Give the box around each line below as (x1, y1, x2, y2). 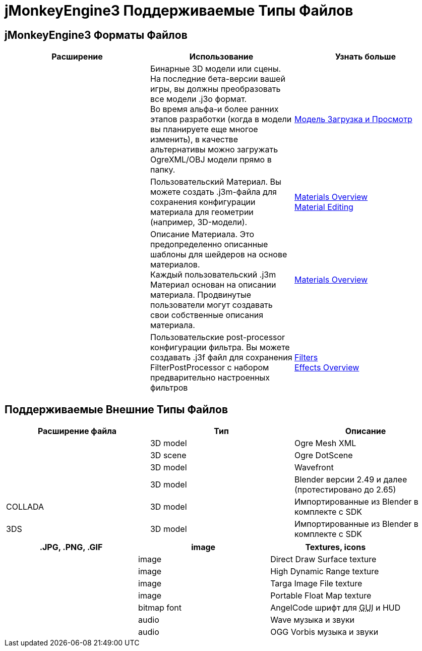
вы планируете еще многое (150, 124, 258, 135)
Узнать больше (335, 51, 396, 62)
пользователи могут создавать (150, 300, 273, 310)
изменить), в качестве (150, 134, 238, 145)
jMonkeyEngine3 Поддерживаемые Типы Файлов (5, 2, 353, 19)
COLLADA (6, 502, 44, 512)
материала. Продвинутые (150, 290, 252, 300)
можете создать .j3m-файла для (150, 187, 277, 197)
